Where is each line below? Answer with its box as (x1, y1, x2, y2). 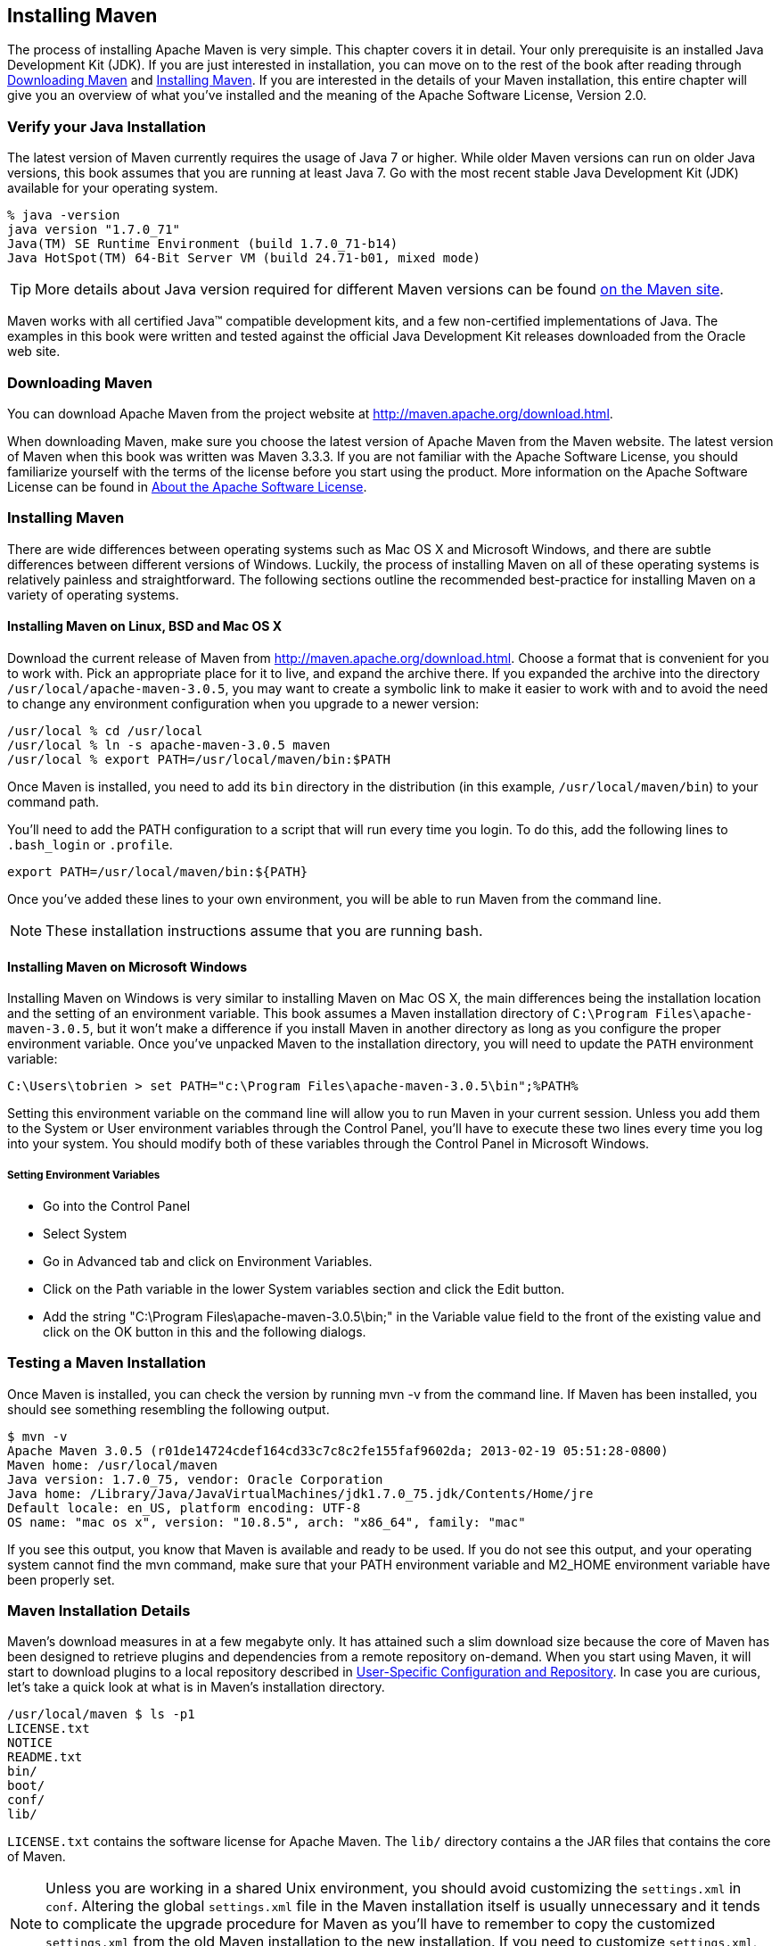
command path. (7, 793, 100, 809)
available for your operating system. (7, 180, 218, 196)
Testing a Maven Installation (7, 1354, 207, 1372)
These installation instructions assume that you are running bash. (45, 921, 483, 940)
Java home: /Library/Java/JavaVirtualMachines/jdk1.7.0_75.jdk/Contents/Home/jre (7, 1486, 594, 1501)
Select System (43, 1225, 127, 1241)
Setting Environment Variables (7, 1168, 160, 1181)
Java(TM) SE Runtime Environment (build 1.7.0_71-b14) (7, 236, 398, 252)
